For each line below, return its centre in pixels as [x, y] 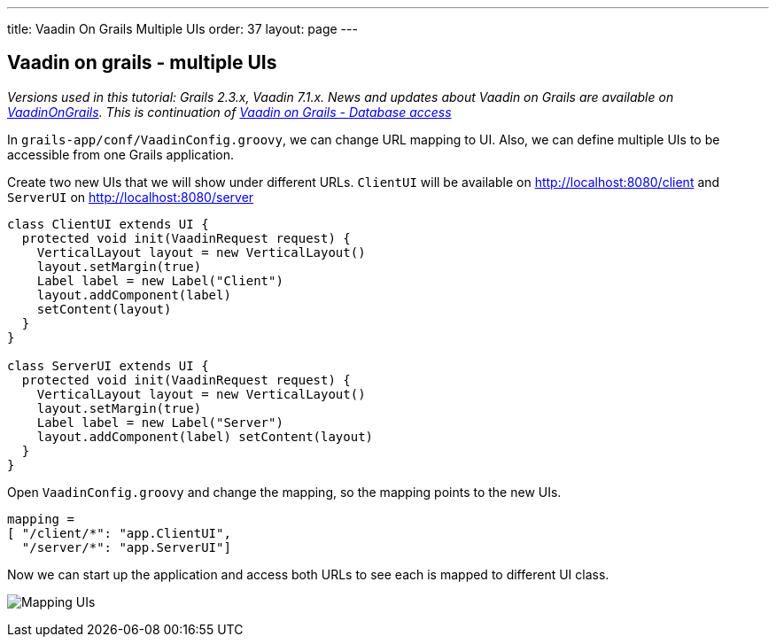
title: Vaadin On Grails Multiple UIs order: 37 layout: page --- [182, 29]
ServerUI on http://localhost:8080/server [131, 197]
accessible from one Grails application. [120, 154]
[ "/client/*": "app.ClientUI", [119, 533]
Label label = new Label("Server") [160, 422]
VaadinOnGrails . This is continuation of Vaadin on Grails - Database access [229, 112]
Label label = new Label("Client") [160, 280]
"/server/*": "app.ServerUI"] [126, 547]
